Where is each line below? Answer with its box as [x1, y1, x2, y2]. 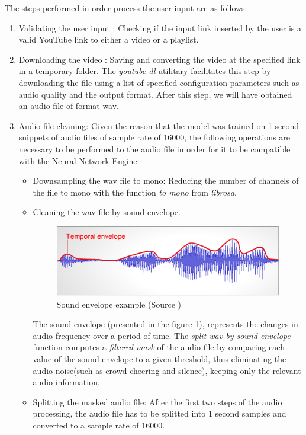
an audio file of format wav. [18, 100, 120, 112]
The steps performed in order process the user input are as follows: [5, 2, 247, 14]
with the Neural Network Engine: [18, 154, 140, 167]
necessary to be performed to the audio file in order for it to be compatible [18, 142, 291, 155]
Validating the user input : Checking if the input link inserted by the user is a [18, 21, 302, 34]
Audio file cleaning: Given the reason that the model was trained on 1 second [18, 119, 299, 132]
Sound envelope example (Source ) [56, 298, 182, 310]
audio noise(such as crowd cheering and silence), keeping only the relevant [33, 364, 301, 376]
